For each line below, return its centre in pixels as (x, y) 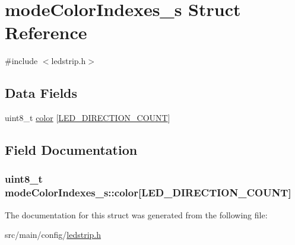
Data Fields (41, 93)
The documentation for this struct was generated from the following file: (136, 214)
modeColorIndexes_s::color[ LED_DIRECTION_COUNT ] (148, 192)
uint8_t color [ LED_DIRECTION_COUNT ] (88, 118)
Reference (46, 32)
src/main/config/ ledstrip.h (53, 235)
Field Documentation (71, 150)
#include (21, 61)
